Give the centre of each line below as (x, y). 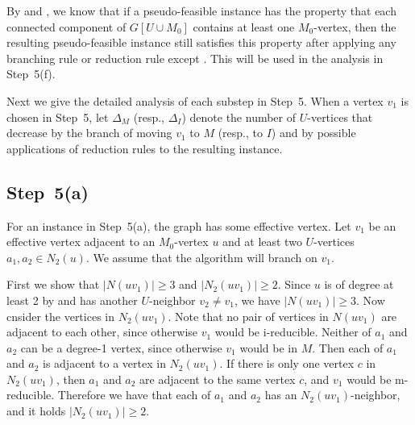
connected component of (66, 26)
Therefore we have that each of (134, 395)
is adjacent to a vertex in (104, 363)
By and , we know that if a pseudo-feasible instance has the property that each (201, 10)
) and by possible (313, 133)
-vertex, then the (355, 26)
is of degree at (359, 284)
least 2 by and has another (72, 300)
